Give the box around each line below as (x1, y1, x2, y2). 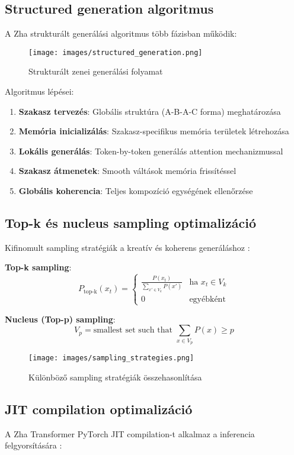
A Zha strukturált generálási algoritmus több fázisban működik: (5, 27, 237, 40)
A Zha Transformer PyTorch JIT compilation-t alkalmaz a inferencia (5, 427, 255, 440)
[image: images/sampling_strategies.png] (28, 354, 194, 363)
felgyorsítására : (5, 439, 62, 451)
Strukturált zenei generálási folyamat (28, 65, 163, 78)
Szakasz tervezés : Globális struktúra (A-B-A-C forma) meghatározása (18, 105, 281, 117)
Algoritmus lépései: (5, 85, 74, 98)
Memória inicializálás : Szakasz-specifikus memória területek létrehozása (18, 125, 289, 137)
